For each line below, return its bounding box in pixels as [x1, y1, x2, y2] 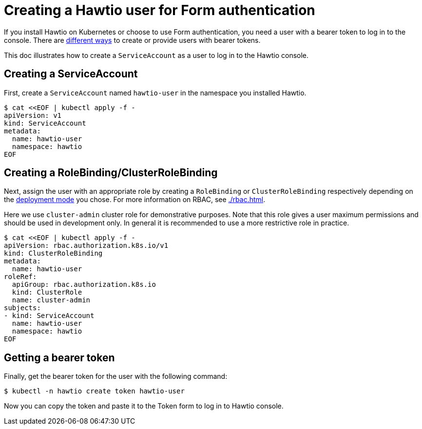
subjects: [4, 304, 41, 312]
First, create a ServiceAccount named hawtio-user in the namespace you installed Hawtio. [4, 88, 307, 97]
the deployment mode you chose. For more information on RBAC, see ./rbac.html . [4, 195, 266, 204]
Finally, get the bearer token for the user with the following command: [4, 372, 228, 381]
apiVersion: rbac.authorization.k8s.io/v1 [4, 242, 169, 250]
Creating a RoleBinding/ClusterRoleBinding [4, 167, 218, 179]
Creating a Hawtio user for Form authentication [4, 2, 315, 19]
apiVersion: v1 [4, 111, 62, 119]
